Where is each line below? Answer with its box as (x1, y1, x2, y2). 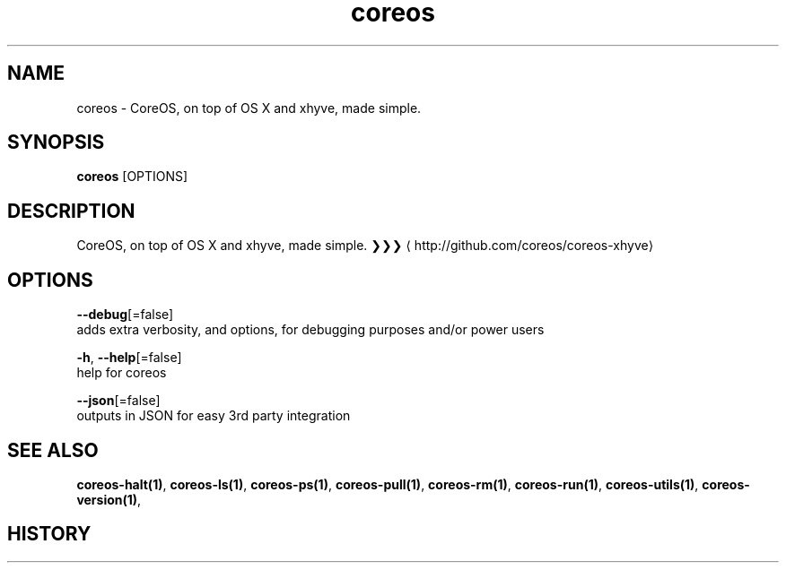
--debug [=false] (76, 307, 174, 323)
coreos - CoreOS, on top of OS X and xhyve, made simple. (76, 99, 422, 116)
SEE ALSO (7, 438, 99, 462)
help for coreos (76, 365, 167, 381)
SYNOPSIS (7, 131, 105, 154)
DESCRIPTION (7, 199, 135, 222)
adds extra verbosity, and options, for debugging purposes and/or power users (76, 322, 545, 338)
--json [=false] (76, 393, 161, 409)
